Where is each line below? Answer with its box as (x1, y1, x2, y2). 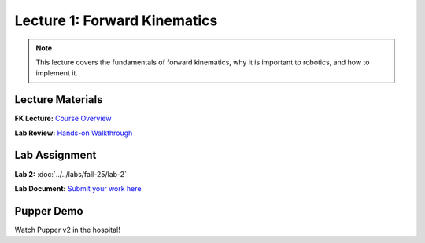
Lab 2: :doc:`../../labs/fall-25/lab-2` (14, 169, 128, 179)
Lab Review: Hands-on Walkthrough (14, 128, 133, 138)
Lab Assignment (14, 149, 97, 162)
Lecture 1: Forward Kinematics (14, 12, 218, 29)
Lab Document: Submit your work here (14, 183, 142, 193)
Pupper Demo (14, 204, 83, 218)
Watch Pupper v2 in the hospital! (14, 225, 121, 234)
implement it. (35, 68, 78, 78)
